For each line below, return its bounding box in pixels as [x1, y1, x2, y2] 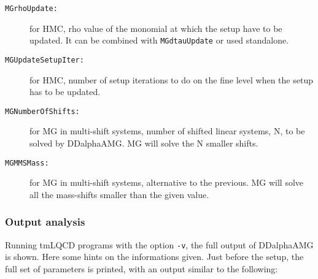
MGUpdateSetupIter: [5, 55, 84, 64]
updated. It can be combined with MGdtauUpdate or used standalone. [29, 34, 289, 47]
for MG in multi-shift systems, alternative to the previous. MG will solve [29, 176, 304, 189]
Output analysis [5, 214, 85, 229]
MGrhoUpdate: [5, 4, 58, 13]
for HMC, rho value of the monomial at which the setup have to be [29, 21, 282, 34]
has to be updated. [29, 85, 101, 98]
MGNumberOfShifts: [5, 107, 80, 116]
